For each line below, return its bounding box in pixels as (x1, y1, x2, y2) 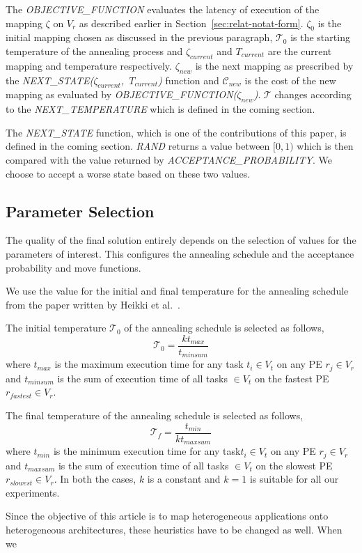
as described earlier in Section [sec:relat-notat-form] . (79, 15, 304, 30)
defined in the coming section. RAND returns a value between (6, 139, 270, 153)
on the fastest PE (254, 371, 329, 385)
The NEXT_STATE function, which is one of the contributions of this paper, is (6, 125, 347, 139)
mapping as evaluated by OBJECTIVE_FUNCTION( (6, 87, 237, 102)
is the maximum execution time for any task (54, 357, 244, 371)
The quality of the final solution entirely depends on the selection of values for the (6, 233, 356, 247)
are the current (267, 43, 332, 58)
